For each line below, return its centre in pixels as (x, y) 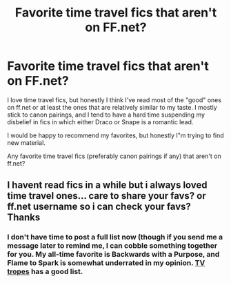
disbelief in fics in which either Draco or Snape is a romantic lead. (100, 121)
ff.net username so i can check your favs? (99, 207)
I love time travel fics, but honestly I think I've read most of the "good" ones (114, 100)
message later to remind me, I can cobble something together (112, 246)
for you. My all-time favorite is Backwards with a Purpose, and (113, 255)
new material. (27, 142)
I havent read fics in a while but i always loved (108, 185)
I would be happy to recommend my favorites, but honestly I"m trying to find (115, 135)
